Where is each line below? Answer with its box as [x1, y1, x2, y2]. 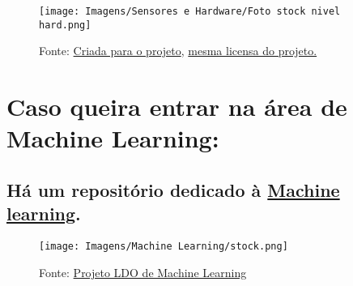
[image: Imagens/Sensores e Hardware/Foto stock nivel [39, 6, 341, 17]
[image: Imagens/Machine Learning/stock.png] [39, 241, 288, 253]
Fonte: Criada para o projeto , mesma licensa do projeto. [39, 42, 317, 59]
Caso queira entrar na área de [6, 90, 347, 123]
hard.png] [39, 19, 91, 31]
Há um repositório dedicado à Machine [6, 177, 340, 202]
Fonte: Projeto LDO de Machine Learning [39, 263, 247, 280]
